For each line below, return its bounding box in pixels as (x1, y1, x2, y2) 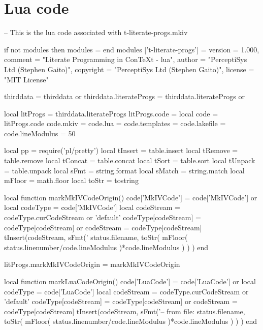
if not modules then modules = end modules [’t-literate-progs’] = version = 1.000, (4, 44, 259, 54)
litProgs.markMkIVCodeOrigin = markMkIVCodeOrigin (4, 259, 180, 269)
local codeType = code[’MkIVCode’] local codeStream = (4, 202, 180, 213)
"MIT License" (4, 74, 49, 84)
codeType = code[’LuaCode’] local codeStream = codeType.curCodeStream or (4, 286, 249, 296)
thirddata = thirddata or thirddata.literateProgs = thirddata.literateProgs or (4, 91, 245, 102)
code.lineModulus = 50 (4, 128, 76, 138)
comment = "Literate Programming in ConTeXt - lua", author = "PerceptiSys (4, 54, 247, 65)
